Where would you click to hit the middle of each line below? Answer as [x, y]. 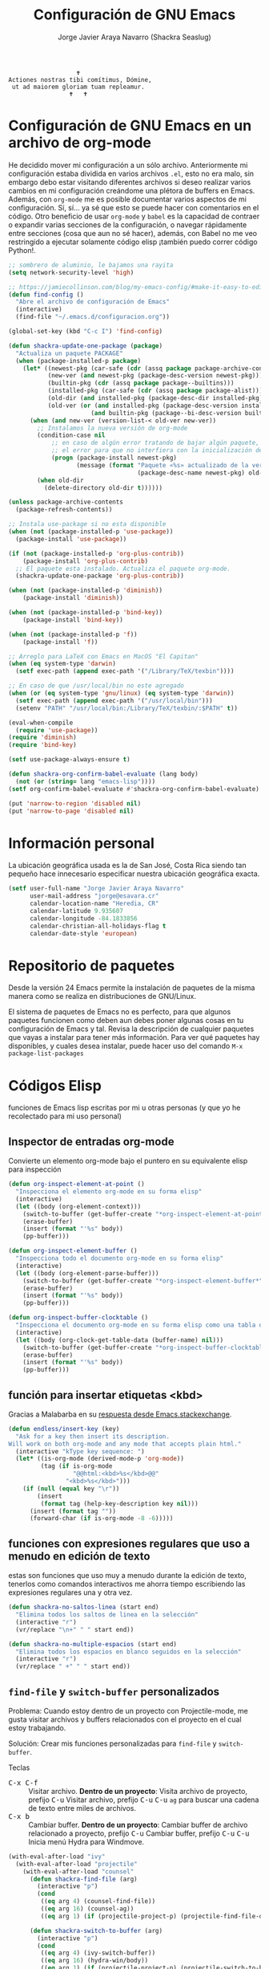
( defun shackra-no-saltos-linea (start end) [84, 1608]
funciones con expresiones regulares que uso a [129, 1543]
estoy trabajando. [37, 1727]
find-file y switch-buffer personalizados [114, 1692]
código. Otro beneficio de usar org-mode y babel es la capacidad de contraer [134, 216]
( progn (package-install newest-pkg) [114, 458]
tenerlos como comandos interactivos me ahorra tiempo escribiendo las [127, 1584]
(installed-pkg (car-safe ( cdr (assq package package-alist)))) [157, 391]
